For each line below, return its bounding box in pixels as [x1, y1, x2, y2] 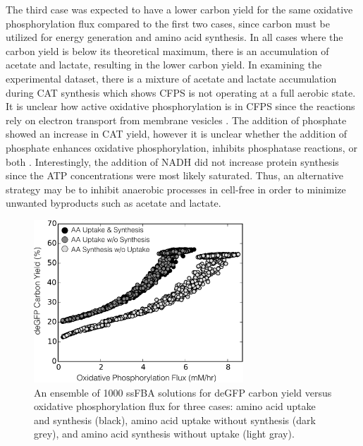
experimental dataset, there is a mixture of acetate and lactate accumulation [6, 71, 337, 85]
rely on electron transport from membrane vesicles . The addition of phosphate [6, 112, 347, 127]
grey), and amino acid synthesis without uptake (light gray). [34, 426, 295, 441]
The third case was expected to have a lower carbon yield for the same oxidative [6, 2, 353, 16]
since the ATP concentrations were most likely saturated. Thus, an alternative [6, 168, 344, 183]
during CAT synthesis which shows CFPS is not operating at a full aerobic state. [6, 85, 356, 100]
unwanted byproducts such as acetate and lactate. [6, 195, 221, 210]
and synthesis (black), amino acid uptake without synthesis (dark [34, 412, 316, 427]
